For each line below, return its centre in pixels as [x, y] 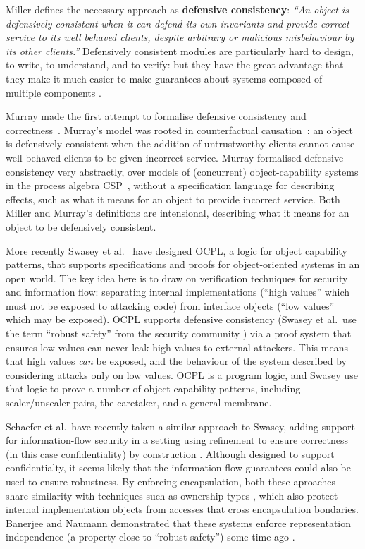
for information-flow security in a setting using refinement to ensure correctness [177, 440]
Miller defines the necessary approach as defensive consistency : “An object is [177, 9]
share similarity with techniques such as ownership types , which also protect [172, 495]
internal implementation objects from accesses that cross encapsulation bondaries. [182, 509]
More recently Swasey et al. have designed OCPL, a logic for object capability [177, 250]
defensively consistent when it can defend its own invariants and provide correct [178, 23]
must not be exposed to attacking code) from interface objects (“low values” [170, 305]
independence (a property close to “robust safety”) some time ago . [150, 537]
